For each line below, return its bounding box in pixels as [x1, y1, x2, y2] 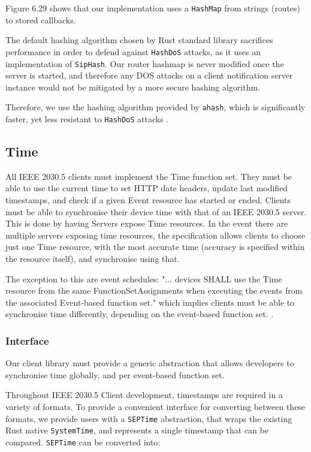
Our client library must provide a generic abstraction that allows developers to [5, 357, 294, 369]
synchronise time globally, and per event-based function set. [5, 368, 225, 381]
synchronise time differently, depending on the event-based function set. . [5, 308, 274, 320]
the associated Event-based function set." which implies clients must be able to [5, 296, 295, 308]
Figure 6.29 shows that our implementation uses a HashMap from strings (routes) [5, 2, 301, 14]
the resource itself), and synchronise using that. [5, 252, 180, 265]
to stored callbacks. [5, 13, 76, 26]
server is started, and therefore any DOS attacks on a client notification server [5, 69, 293, 82]
